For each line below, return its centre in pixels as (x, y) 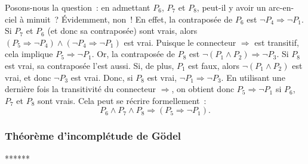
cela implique (29, 54)
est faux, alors (214, 65)
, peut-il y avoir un (231, 7)
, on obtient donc (203, 89)
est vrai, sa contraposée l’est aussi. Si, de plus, (90, 65)
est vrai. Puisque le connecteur (180, 42)
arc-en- (281, 7)
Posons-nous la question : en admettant (78, 7)
